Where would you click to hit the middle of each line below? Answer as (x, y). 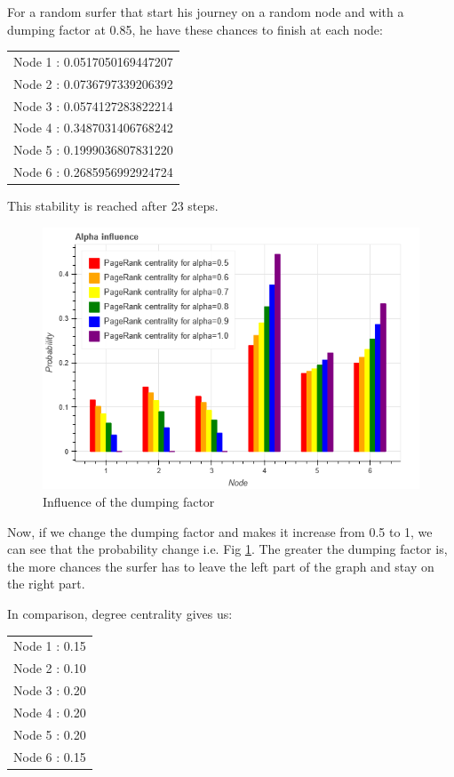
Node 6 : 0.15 (50, 756)
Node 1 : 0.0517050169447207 (93, 61)
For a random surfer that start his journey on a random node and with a (206, 12)
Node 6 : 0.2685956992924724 (93, 172)
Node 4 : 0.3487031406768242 (93, 128)
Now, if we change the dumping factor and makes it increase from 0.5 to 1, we (220, 531)
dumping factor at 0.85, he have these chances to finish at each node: (195, 29)
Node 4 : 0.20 (50, 712)
